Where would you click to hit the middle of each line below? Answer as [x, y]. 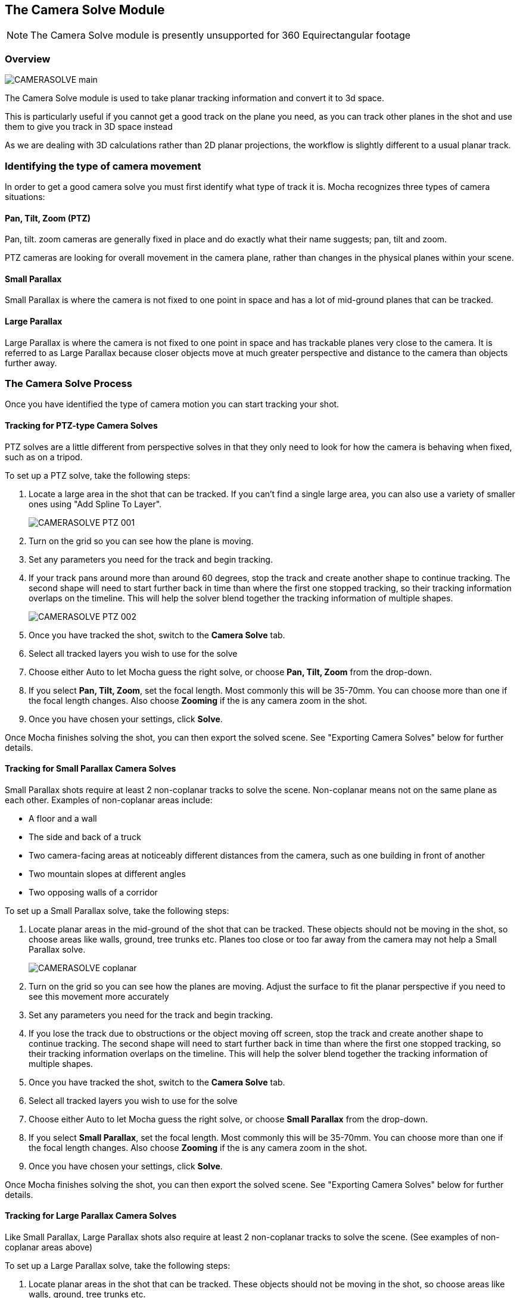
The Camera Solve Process [68, 383]
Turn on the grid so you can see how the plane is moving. [141, 541]
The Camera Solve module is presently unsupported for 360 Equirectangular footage [221, 35]
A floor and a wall [63, 818]
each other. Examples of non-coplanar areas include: [109, 800]
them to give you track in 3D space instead [89, 127]
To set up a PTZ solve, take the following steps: [98, 475]
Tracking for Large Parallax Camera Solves [91, 1216]
